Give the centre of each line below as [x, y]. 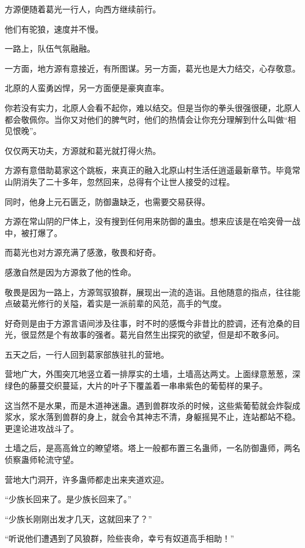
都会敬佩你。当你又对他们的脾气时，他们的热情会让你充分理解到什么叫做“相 [150, 119]
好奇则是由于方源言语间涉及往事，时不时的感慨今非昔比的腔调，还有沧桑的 [148, 323]
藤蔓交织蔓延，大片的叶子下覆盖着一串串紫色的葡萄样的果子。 [148, 386]
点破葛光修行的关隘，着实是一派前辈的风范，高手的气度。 [116, 303]
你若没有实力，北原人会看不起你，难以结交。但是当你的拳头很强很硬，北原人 [152, 107]
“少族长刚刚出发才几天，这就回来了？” [79, 518]
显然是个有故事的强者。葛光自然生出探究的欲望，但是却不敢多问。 [156, 334]
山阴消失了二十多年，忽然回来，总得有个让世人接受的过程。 [120, 181]
